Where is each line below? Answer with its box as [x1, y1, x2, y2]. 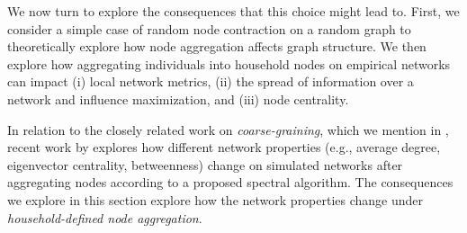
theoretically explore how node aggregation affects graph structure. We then [7, 37, 427, 56]
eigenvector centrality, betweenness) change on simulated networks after [7, 155, 403, 174]
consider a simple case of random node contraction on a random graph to [7, 19, 411, 38]
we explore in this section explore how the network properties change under [7, 190, 424, 209]
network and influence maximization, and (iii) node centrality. [7, 89, 349, 108]
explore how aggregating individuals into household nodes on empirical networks [7, 54, 451, 73]
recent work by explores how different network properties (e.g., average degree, [7, 138, 441, 157]
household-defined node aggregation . [7, 208, 202, 227]
